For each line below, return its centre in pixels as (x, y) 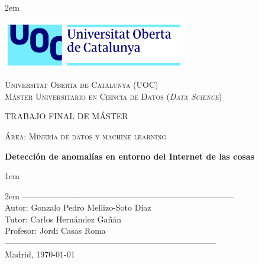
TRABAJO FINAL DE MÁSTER (67, 116)
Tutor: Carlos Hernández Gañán (63, 219)
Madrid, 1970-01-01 (40, 254)
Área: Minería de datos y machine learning (86, 136)
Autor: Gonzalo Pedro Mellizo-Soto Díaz (78, 207)
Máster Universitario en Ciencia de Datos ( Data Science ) (114, 96)
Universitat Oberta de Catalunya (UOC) (82, 85)
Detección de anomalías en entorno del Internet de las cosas (129, 156)
